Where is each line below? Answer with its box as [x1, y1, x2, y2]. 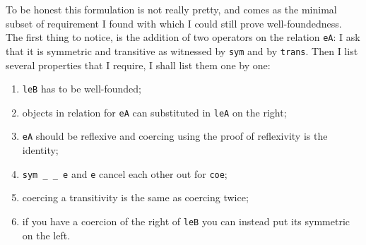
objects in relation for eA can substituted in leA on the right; [22, 104, 287, 119]
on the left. [22, 227, 71, 242]
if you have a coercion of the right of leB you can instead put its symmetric [22, 213, 350, 228]
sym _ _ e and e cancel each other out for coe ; [22, 166, 228, 181]
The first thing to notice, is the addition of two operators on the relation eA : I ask [6, 30, 360, 44]
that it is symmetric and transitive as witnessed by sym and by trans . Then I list [6, 43, 358, 58]
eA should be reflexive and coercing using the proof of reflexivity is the [22, 129, 328, 143]
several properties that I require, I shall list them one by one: [6, 57, 271, 72]
